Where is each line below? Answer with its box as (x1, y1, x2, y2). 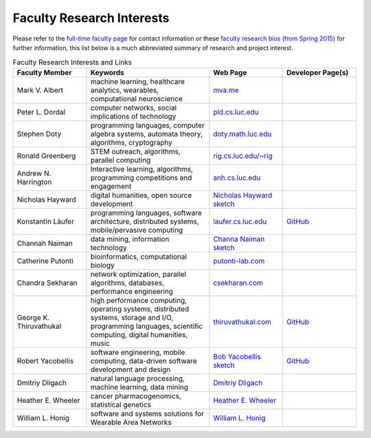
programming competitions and (90, 172, 192, 182)
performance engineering (90, 286, 173, 296)
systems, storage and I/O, (90, 312, 174, 322)
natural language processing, (90, 373, 185, 383)
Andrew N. (16, 168, 52, 178)
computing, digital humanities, (90, 330, 188, 339)
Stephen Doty (16, 129, 62, 139)
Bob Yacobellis (213, 351, 261, 361)
